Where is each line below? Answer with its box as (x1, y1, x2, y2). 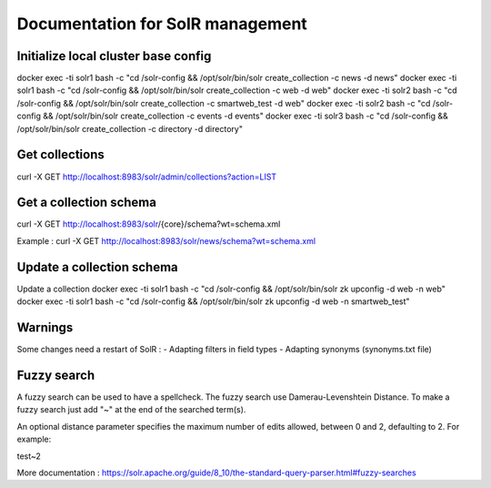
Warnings (16, 320, 74, 335)
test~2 (16, 451, 41, 462)
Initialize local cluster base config (16, 48, 212, 64)
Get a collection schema (16, 195, 156, 210)
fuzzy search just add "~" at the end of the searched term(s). (16, 404, 246, 415)
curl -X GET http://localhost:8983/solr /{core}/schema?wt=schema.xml (16, 219, 281, 229)
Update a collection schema (16, 259, 179, 275)
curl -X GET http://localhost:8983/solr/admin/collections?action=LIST (16, 171, 277, 182)
